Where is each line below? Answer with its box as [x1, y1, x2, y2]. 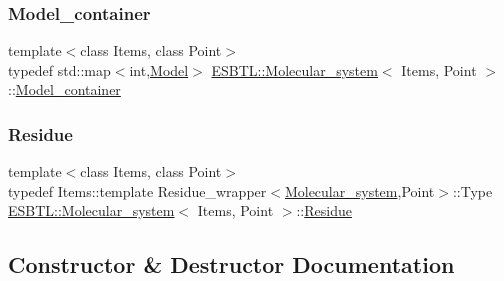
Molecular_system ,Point [284, 180, 435, 201]
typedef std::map [8, 59, 111, 80]
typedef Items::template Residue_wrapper [8, 180, 267, 201]
